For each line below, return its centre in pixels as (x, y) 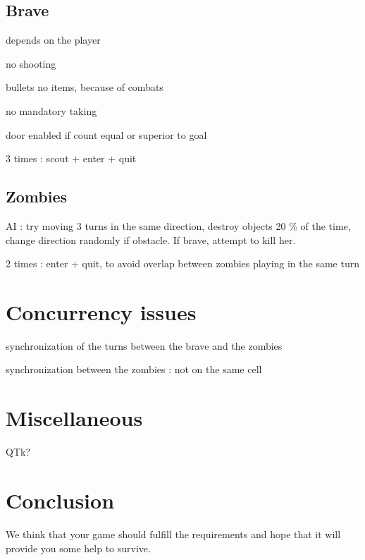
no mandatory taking (51, 110)
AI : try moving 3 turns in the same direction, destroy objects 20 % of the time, (178, 225)
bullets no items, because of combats (85, 87)
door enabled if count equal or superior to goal (106, 134)
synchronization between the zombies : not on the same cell (134, 369)
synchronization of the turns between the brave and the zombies (144, 345)
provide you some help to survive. (78, 548)
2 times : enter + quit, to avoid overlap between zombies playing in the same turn (182, 263)
